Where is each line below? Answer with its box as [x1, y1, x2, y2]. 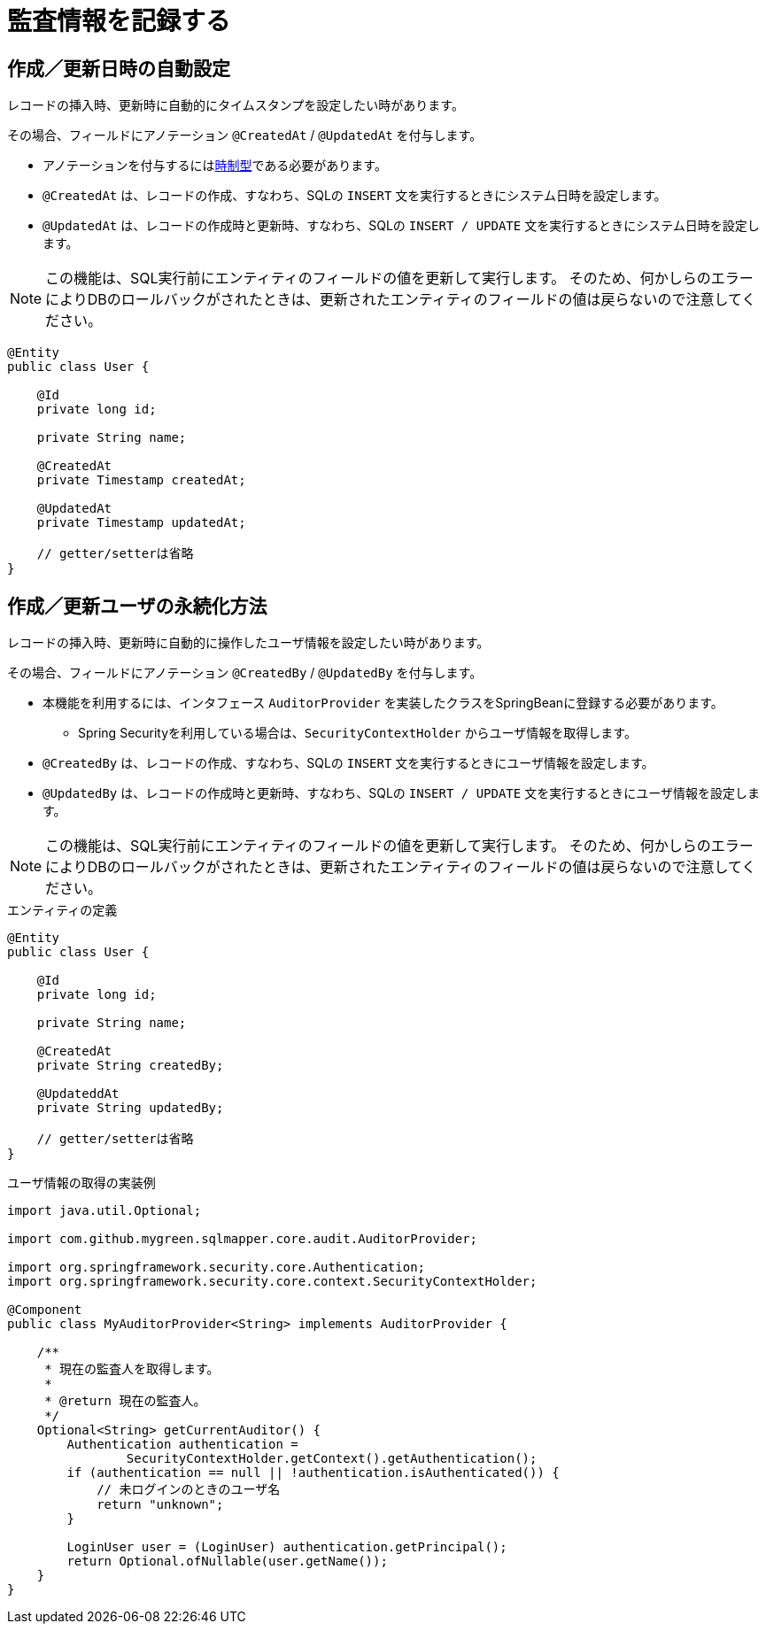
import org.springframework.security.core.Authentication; [7, 1260, 426, 1275]
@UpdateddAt [36, 1086, 120, 1102]
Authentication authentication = [66, 1437, 298, 1452]
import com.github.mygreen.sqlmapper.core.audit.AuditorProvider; [7, 1232, 478, 1247]
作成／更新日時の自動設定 [7, 57, 230, 80]
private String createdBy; [36, 1058, 224, 1073]
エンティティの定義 [7, 902, 118, 918]
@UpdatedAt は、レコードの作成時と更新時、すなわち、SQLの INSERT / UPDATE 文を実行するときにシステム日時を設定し [43, 218, 760, 234]
